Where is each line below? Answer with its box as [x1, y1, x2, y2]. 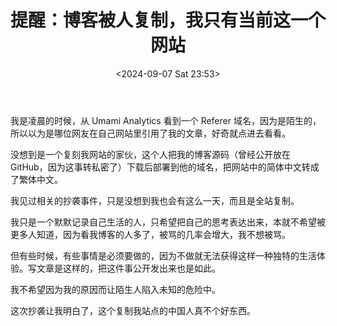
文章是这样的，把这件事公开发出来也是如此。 [36, 262, 221, 274]
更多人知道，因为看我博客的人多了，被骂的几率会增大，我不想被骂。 [10, 228, 291, 240]
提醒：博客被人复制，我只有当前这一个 [10, 9, 327, 32]
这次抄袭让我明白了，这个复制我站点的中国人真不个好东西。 [10, 304, 256, 316]
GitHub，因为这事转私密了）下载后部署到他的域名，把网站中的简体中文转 [10, 161, 311, 173]
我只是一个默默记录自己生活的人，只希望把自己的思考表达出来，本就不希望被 [10, 216, 326, 228]
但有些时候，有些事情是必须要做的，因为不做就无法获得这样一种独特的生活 [10, 249, 317, 261]
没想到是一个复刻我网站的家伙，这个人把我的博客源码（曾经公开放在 [10, 148, 291, 160]
